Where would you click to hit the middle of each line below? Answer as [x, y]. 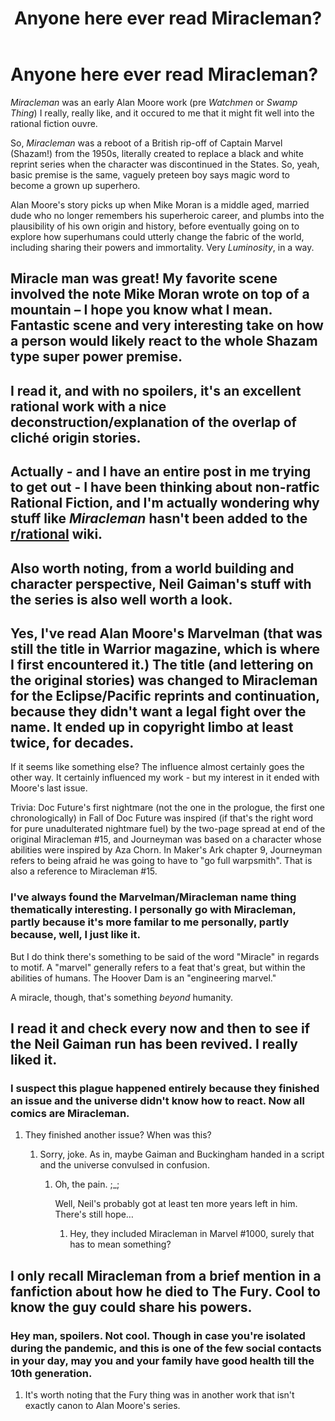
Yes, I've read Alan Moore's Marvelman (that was [166, 633]
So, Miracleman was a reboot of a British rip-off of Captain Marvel [146, 143]
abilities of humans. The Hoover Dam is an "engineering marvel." [143, 978]
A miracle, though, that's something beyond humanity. [121, 997]
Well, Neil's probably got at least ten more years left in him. [176, 1204]
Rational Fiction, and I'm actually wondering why [165, 503]
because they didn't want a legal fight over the [158, 711]
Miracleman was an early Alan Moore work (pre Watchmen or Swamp [154, 102]
